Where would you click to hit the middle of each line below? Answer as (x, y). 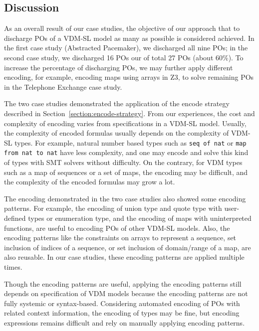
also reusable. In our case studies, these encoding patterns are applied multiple (124, 257)
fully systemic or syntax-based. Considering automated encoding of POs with (122, 303)
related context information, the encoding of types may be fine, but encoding (122, 313)
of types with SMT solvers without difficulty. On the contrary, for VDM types (123, 162)
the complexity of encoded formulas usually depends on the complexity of (117, 133)
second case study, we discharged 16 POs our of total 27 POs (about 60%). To (124, 57)
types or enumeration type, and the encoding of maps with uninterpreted (140, 218)
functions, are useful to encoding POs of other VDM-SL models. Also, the (117, 228)
